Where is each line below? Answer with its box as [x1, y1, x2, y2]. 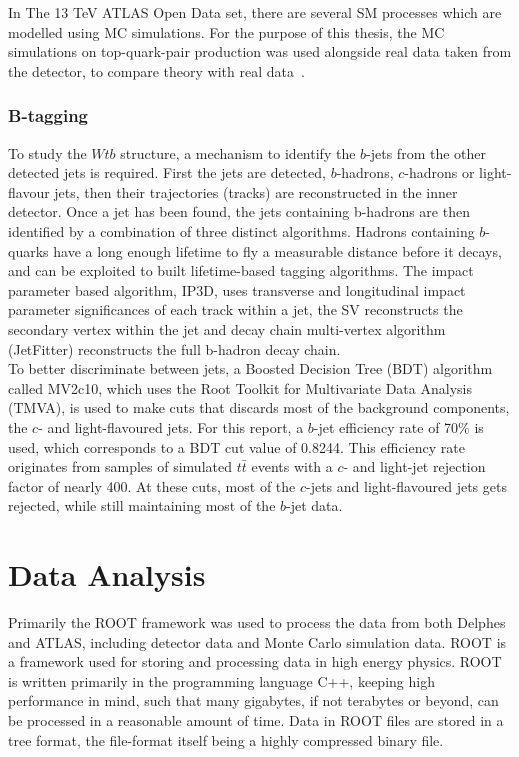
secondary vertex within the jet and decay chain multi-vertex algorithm [8, 318, 446, 339]
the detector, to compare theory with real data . [8, 60, 305, 81]
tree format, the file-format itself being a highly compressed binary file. [8, 729, 444, 750]
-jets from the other [366, 142, 487, 163]
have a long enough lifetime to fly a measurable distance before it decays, [53, 240, 502, 261]
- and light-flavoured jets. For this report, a [38, 416, 304, 437]
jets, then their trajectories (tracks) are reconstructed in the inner [54, 181, 458, 202]
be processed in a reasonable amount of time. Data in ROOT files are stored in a [8, 709, 504, 730]
